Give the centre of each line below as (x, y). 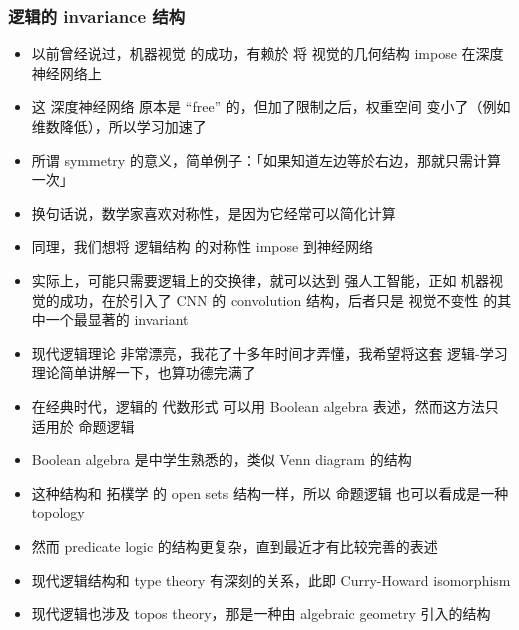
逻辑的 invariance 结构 (97, 15)
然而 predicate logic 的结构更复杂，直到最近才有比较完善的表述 (234, 545)
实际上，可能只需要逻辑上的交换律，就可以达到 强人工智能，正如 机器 (260, 279)
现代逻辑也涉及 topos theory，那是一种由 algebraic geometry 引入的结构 (261, 613)
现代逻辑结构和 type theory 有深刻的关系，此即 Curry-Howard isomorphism (271, 579)
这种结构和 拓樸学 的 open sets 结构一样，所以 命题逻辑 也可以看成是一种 (270, 492)
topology (58, 512)
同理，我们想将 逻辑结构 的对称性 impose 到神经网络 (202, 246)
